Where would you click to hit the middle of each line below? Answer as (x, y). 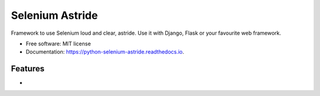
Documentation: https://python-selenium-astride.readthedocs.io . (105, 52)
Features (28, 69)
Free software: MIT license (58, 44)
